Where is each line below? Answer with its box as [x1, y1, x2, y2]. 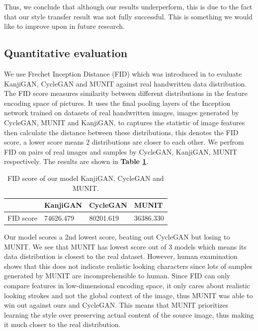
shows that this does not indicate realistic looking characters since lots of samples [4, 260, 253, 271]
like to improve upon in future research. [4, 21, 125, 31]
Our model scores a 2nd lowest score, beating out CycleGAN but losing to [4, 232, 230, 242]
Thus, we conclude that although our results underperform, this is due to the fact [4, 1, 253, 11]
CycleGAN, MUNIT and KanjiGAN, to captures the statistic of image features [4, 117, 245, 127]
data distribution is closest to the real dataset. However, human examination [4, 251, 238, 261]
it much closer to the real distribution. [4, 319, 121, 330]
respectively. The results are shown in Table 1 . [4, 156, 149, 166]
